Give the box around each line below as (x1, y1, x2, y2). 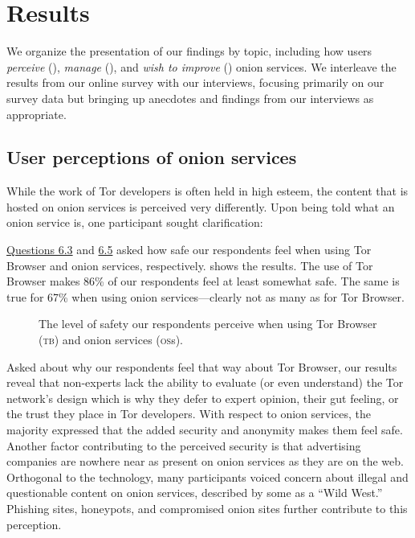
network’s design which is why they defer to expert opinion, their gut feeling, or (6, 389, 399, 406)
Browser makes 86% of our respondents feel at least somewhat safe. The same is (6, 273, 400, 290)
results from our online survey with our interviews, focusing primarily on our (6, 74, 384, 91)
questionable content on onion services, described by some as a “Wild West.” (6, 484, 383, 501)
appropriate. (6, 105, 67, 122)
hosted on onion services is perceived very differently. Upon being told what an (6, 198, 395, 215)
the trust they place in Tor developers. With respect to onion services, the (6, 405, 372, 422)
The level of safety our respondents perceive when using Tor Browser (39, 315, 377, 332)
